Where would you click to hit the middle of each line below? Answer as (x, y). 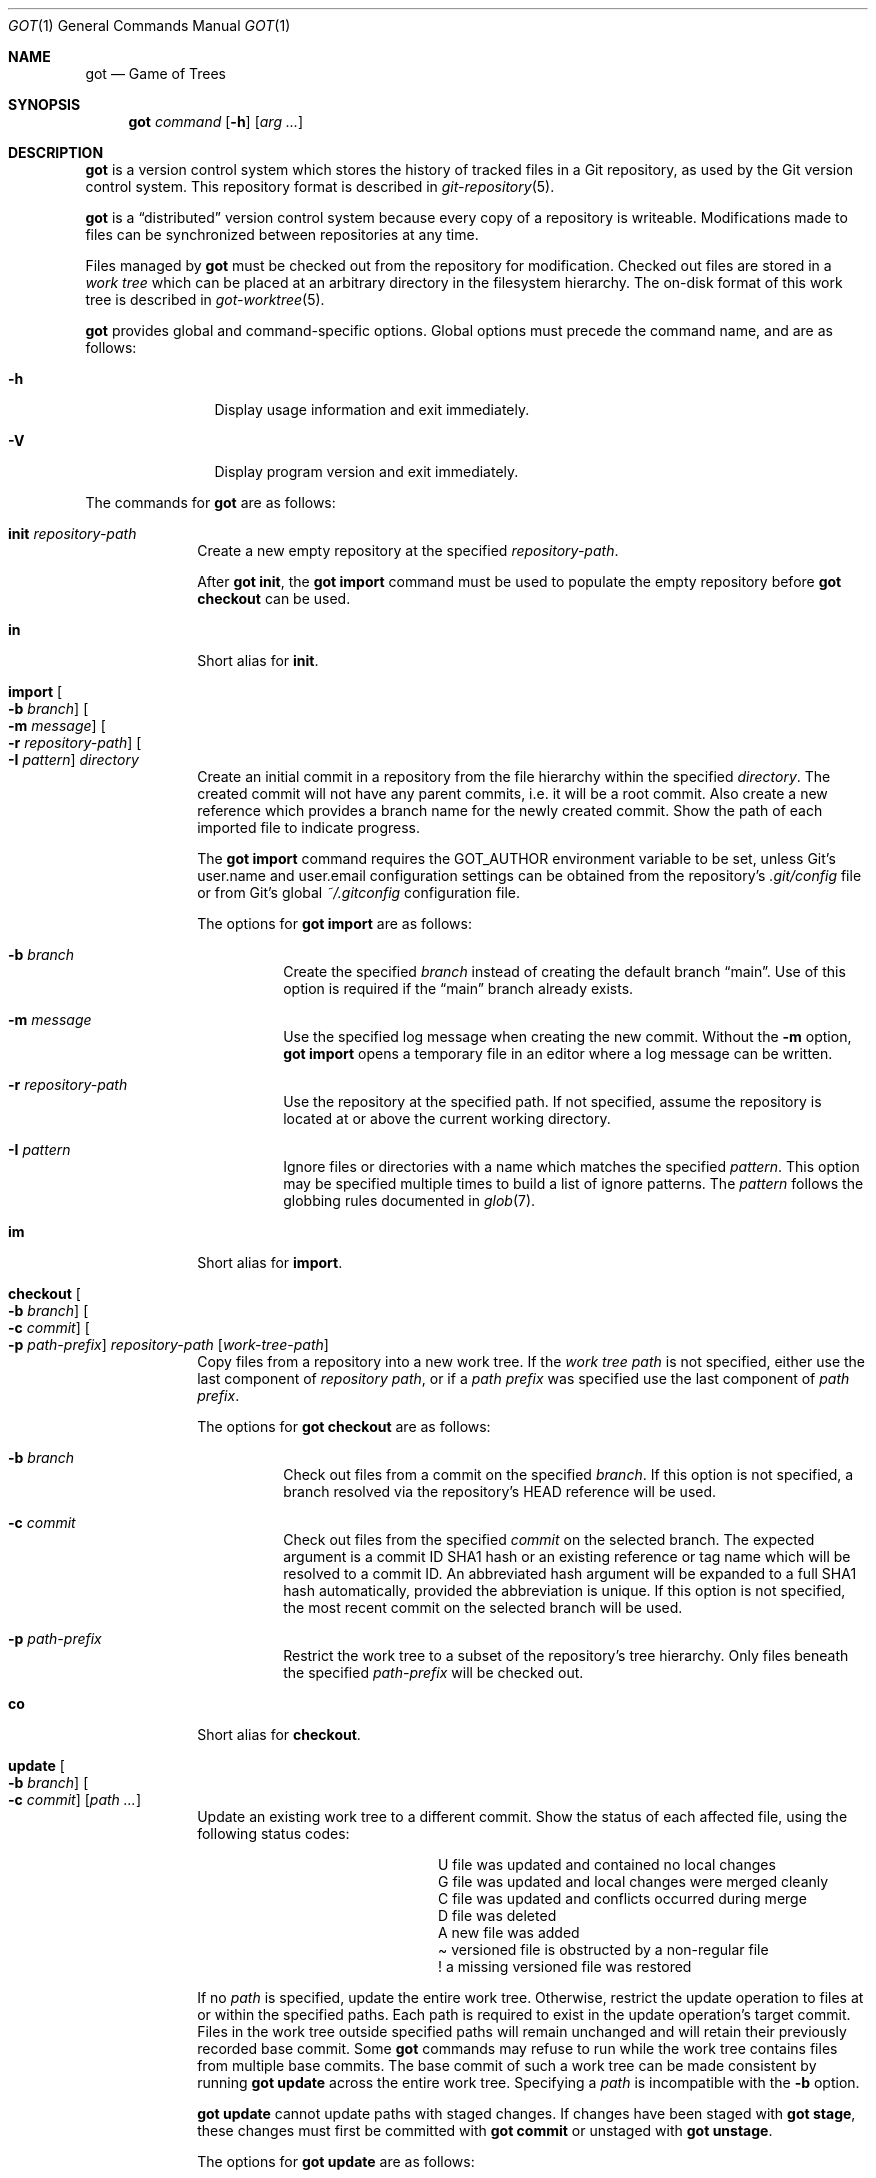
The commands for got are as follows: (210, 502)
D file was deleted (497, 1915)
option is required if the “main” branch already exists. (458, 988)
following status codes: (273, 1833)
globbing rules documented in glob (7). (409, 1200)
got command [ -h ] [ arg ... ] (216, 121)
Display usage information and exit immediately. (372, 409)
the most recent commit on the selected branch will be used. (483, 1607)
